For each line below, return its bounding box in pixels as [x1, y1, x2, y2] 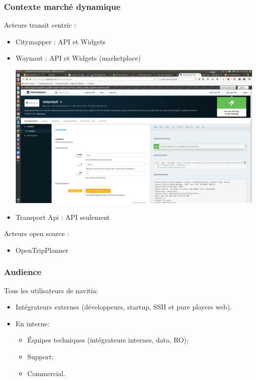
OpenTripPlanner [15, 244, 68, 255]
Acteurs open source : [4, 228, 69, 239]
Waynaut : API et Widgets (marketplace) [15, 53, 141, 63]
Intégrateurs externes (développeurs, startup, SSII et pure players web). [15, 302, 232, 312]
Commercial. [27, 368, 65, 378]
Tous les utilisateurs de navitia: [4, 285, 98, 295]
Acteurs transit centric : [4, 20, 76, 30]
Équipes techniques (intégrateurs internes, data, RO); [27, 335, 189, 345]
